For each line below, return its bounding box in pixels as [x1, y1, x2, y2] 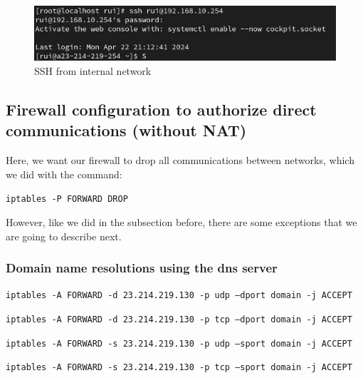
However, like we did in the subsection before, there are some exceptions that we [6, 214, 357, 229]
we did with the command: [6, 166, 122, 181]
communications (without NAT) [6, 119, 247, 141]
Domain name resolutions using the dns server [6, 259, 278, 277]
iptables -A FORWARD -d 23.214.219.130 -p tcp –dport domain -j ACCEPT [6, 314, 352, 325]
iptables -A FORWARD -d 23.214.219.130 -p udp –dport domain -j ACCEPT [6, 290, 352, 301]
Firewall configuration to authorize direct [6, 98, 317, 120]
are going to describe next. [6, 228, 122, 243]
